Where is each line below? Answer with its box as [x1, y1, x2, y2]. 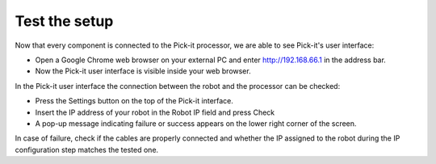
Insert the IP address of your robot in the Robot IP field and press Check [35, 107, 275, 117]
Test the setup [15, 12, 114, 30]
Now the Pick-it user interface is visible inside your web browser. [35, 66, 251, 76]
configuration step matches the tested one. [15, 145, 159, 154]
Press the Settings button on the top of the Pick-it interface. [35, 96, 234, 106]
